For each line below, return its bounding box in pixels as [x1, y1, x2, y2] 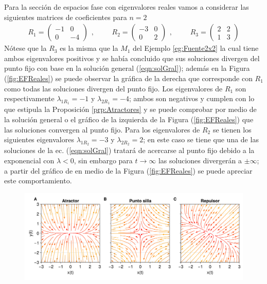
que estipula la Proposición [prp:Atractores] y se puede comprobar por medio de [4, 104, 257, 115]
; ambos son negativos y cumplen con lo [129, 93, 255, 104]
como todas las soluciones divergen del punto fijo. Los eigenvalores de [4, 83, 223, 93]
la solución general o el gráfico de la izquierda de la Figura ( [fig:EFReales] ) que [4, 113, 254, 124]
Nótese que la [4, 43, 47, 53]
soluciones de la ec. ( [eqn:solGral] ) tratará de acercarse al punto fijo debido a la [4, 145, 255, 156]
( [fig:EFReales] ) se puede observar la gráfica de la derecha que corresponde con [4, 73, 253, 83]
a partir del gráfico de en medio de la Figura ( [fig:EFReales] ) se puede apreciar [4, 165, 253, 176]
